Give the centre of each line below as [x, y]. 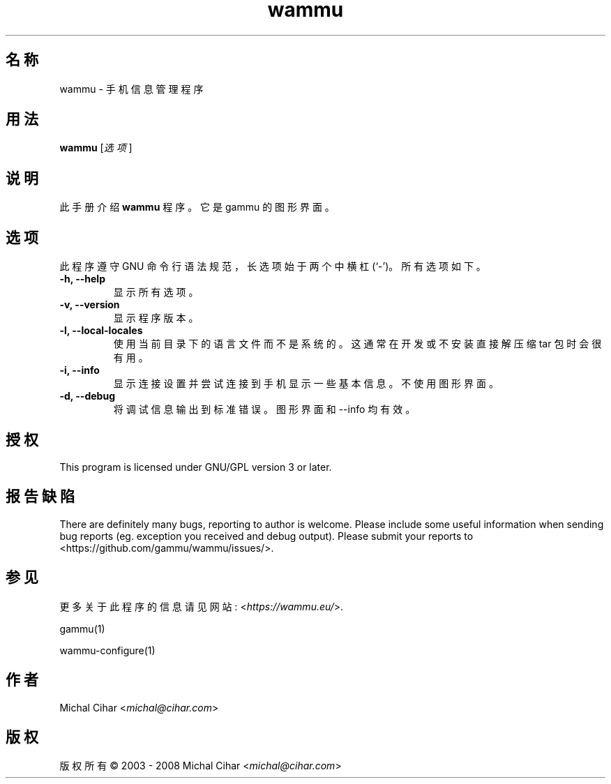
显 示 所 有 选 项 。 [156, 292]
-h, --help [82, 279]
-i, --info [80, 370]
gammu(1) [82, 628]
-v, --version [90, 305]
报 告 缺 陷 [40, 497]
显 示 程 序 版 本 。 [156, 318]
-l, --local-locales [101, 331]
